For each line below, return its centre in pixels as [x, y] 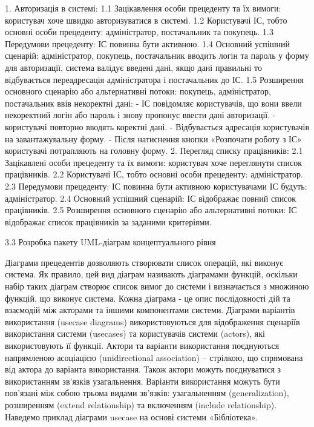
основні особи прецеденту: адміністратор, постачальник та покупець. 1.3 [139, 32]
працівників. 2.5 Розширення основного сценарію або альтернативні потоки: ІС [151, 210]
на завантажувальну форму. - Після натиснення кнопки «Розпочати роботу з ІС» [153, 138]
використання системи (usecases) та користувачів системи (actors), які [135, 333]
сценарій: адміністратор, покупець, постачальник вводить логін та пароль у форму [157, 55]
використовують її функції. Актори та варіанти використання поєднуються [142, 346]
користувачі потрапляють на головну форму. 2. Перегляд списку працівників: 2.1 [154, 151]
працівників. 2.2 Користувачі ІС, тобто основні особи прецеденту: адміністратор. [154, 174]
